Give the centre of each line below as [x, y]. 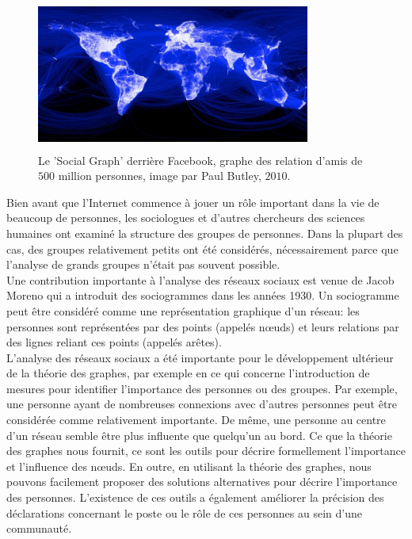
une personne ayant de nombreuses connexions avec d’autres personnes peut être [202, 404]
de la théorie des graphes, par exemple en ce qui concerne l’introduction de [188, 373]
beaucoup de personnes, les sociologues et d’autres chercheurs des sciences [186, 218]
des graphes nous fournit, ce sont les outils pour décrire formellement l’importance [206, 451]
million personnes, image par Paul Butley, [160, 176]
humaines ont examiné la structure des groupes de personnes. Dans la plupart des [205, 233]
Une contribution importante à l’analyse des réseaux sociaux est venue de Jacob [200, 279]
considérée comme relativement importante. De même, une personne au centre [196, 420]
